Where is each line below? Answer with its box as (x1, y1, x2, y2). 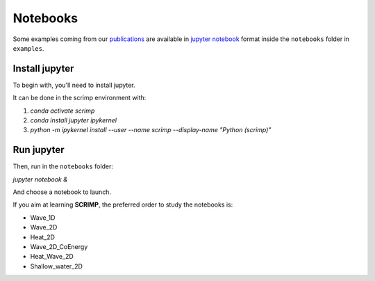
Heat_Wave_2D (30, 252, 74, 261)
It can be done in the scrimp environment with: (12, 94, 147, 102)
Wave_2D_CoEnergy (30, 243, 88, 251)
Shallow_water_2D (30, 262, 83, 271)
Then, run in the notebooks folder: (12, 162, 114, 170)
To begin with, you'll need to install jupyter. (12, 81, 135, 89)
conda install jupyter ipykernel (30, 116, 117, 125)
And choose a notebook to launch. (12, 188, 111, 196)
